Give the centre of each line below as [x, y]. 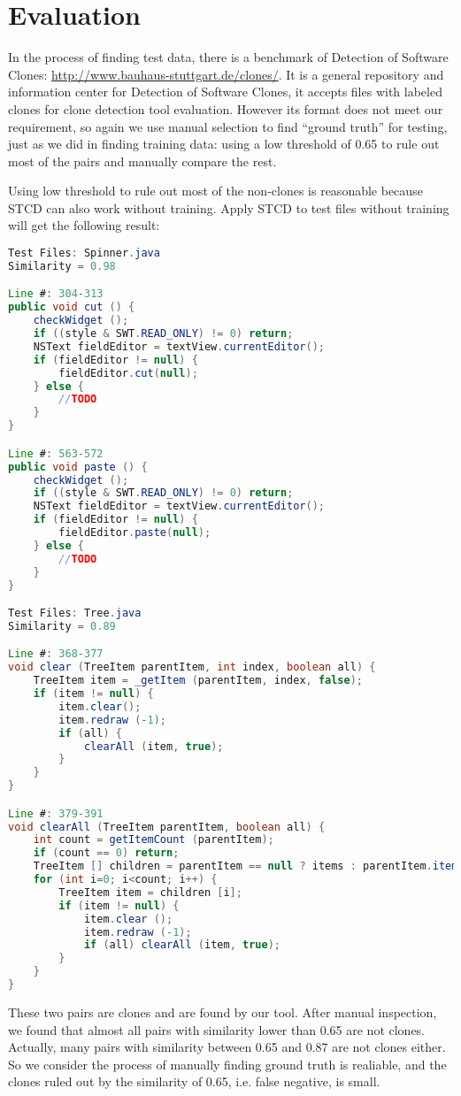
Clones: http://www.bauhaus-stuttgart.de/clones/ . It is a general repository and [226, 74]
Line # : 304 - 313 [56, 294]
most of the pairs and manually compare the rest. [142, 161]
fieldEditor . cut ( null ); [128, 373]
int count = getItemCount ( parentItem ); [154, 840]
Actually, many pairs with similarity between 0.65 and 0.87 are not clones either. [227, 1047]
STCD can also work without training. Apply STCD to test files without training [229, 207]
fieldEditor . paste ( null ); [135, 533]
